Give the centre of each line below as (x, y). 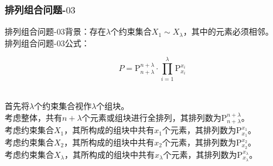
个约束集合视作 (63, 106)
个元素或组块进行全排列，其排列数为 (151, 117)
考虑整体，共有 (33, 117)
